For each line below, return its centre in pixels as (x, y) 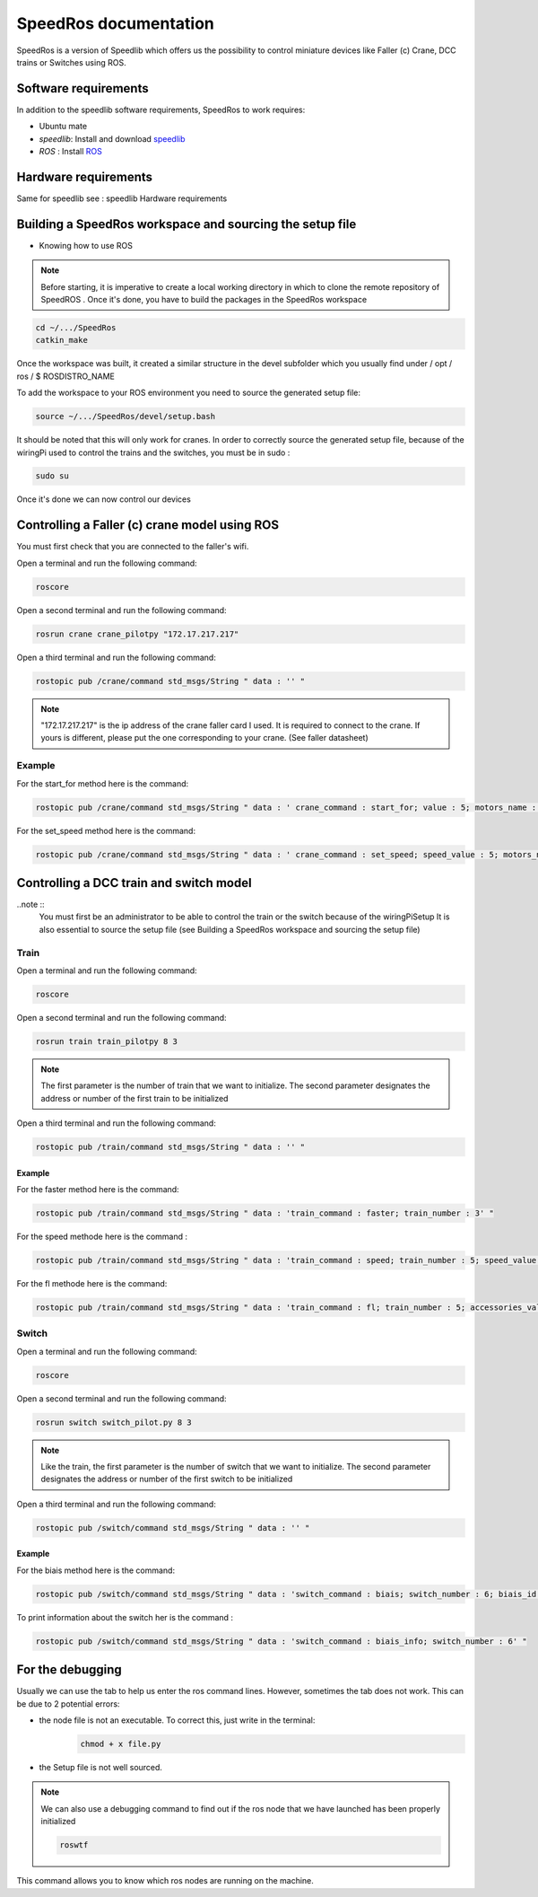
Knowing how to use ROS (86, 245)
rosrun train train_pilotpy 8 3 (107, 1041)
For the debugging (69, 1670)
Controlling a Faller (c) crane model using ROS (148, 525)
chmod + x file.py (121, 1744)
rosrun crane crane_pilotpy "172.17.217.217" (137, 634)
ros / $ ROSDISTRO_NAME (66, 376)
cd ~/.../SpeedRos (76, 327)
